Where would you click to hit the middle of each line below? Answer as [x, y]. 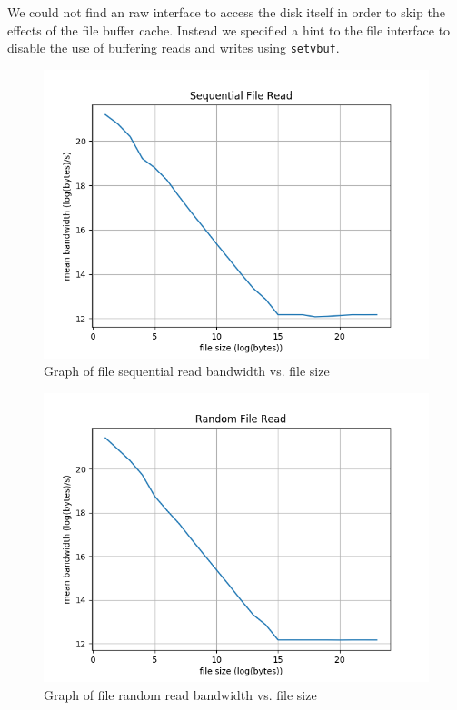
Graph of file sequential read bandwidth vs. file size [187, 371]
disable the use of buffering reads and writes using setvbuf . [174, 48]
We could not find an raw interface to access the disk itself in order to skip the [226, 12]
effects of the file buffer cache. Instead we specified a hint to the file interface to [229, 30]
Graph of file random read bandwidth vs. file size [180, 694]
